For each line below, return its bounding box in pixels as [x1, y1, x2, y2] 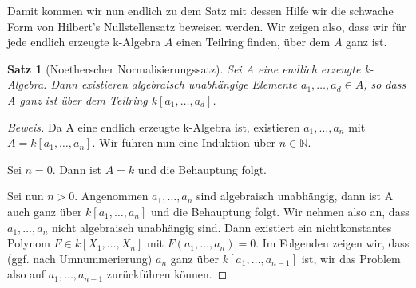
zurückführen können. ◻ [106, 266, 228, 282]
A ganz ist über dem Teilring [7, 91, 148, 108]
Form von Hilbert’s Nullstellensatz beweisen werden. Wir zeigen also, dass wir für [7, 18, 406, 34]
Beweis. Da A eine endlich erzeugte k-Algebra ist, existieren [7, 118, 300, 135]
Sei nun [7, 187, 44, 204]
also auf [7, 266, 46, 282]
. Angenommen [74, 187, 149, 204]
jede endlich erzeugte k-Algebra [7, 34, 161, 50]
